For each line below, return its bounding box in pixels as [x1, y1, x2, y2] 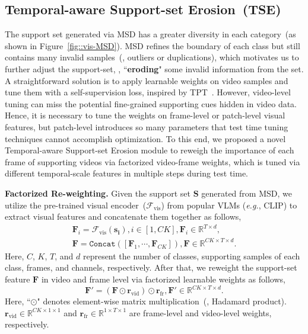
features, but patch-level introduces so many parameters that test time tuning [5, 120, 288, 133]
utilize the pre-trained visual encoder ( [5, 198, 147, 211]
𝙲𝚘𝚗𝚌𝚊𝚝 [89, 239, 116, 248]
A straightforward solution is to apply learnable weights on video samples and [5, 74, 288, 86]
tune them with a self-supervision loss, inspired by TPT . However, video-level [5, 86, 291, 98]
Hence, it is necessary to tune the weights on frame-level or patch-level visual [5, 109, 285, 121]
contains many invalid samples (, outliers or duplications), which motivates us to [5, 51, 299, 63]
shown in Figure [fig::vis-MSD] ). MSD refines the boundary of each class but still [5, 39, 300, 52]
